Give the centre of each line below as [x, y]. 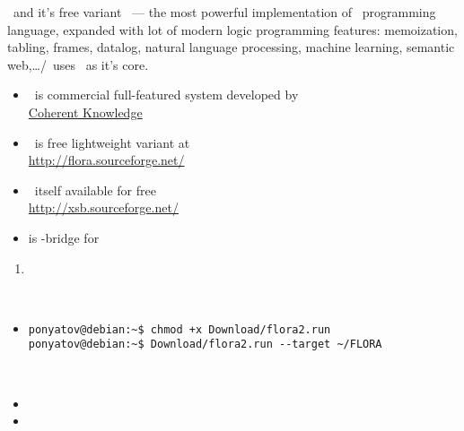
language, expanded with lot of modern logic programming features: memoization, [232, 29]
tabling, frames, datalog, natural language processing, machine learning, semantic [231, 47]
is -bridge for [64, 237]
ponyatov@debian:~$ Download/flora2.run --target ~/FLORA [205, 345]
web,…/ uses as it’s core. [78, 64]
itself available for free [95, 190]
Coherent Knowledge [85, 112]
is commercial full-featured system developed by [166, 95]
